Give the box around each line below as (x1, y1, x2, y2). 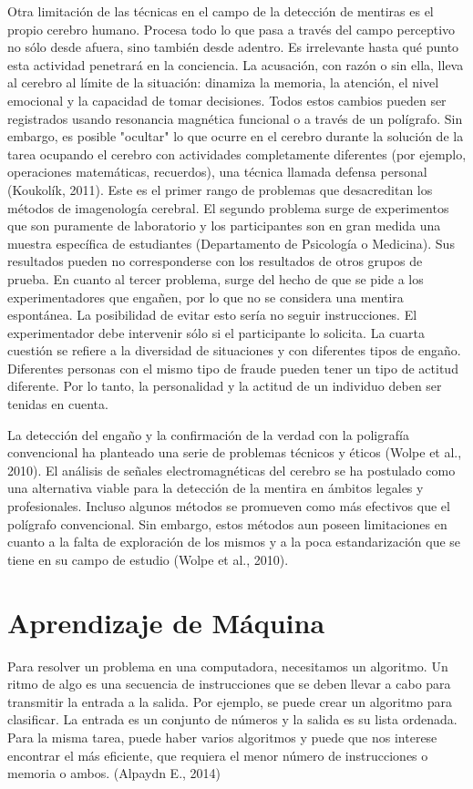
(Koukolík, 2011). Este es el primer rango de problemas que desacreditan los (7, 179, 433, 199)
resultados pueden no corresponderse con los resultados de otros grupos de (7, 251, 423, 271)
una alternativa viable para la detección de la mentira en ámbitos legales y (7, 478, 424, 497)
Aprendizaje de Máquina (7, 603, 325, 640)
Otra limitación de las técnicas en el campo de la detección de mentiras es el (7, 2, 434, 20)
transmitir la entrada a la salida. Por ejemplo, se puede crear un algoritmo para (7, 692, 453, 711)
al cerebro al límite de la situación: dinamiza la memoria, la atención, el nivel (7, 73, 439, 92)
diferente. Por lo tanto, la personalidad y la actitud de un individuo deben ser (7, 376, 442, 395)
